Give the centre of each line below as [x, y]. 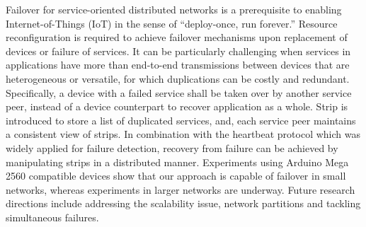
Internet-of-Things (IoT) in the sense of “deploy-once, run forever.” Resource [172, 23]
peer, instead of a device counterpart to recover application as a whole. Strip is [177, 106]
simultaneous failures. [52, 217]
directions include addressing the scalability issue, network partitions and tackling [183, 203]
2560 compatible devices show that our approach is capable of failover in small [176, 176]
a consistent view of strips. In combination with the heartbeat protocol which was [183, 134]
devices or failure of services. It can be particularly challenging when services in [178, 51]
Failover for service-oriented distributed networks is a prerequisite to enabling [174, 9]
